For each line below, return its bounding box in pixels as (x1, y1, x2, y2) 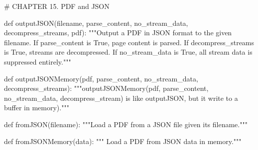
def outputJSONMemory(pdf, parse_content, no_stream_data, (4, 73, 198, 83)
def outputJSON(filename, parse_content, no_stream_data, (4, 17, 188, 28)
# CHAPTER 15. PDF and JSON (4, 1, 110, 11)
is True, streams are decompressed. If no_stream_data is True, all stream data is (4, 47, 253, 57)
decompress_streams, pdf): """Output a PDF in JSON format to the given (4, 27, 232, 38)
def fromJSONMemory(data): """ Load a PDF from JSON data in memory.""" (4, 136, 242, 146)
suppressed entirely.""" (4, 56, 71, 67)
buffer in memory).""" (4, 102, 69, 113)
